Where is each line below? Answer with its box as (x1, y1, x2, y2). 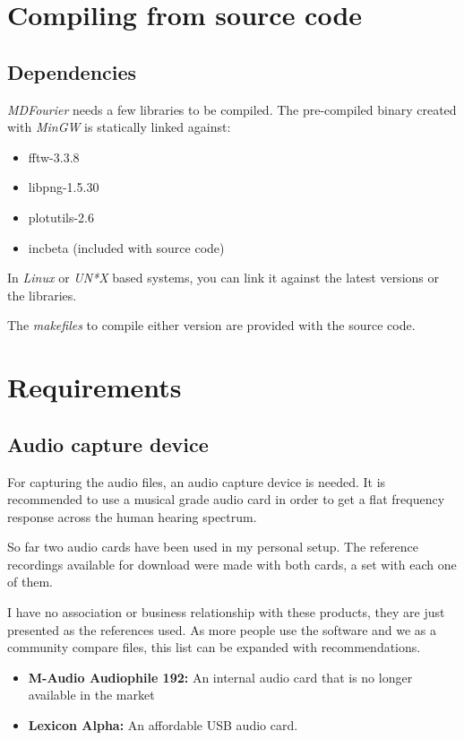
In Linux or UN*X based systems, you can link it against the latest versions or (7, 268, 439, 287)
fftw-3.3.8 (28, 147, 80, 166)
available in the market (28, 685, 155, 704)
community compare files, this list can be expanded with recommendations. (7, 638, 421, 657)
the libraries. (7, 285, 77, 304)
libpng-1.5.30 (28, 178, 99, 196)
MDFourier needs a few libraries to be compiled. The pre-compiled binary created (7, 100, 457, 118)
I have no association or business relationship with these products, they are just (7, 603, 445, 622)
